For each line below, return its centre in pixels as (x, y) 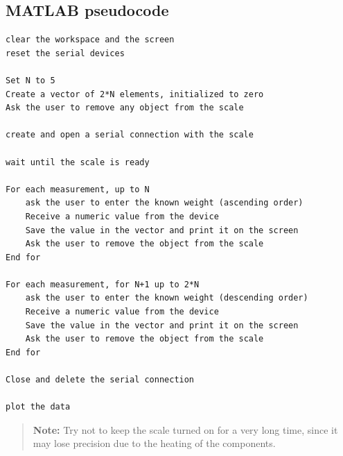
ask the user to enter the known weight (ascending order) (164, 203)
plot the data (38, 407)
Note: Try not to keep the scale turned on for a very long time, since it (185, 429)
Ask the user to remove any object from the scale (125, 108)
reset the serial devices (65, 53)
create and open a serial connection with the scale (130, 135)
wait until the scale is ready (78, 162)
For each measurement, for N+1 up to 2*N (103, 284)
